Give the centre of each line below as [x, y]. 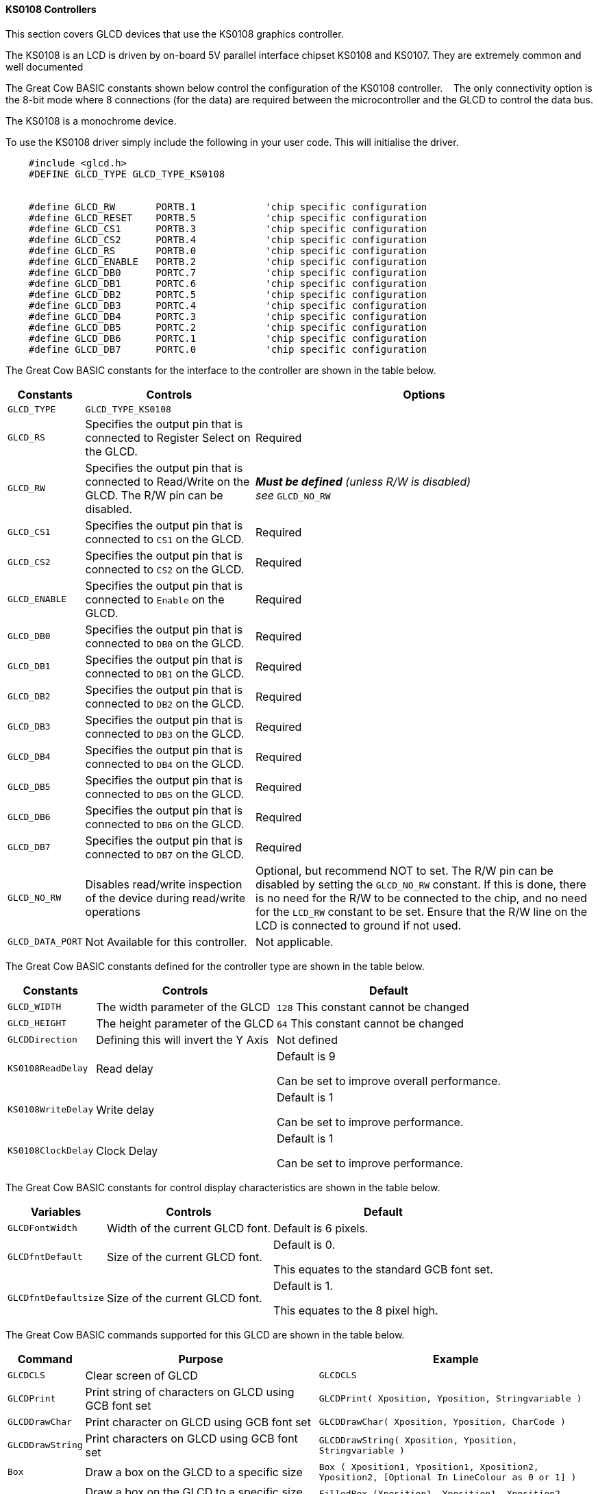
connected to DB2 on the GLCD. [165, 703]
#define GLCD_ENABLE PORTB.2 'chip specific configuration [228, 261]
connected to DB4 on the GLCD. [165, 763]
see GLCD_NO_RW [293, 495]
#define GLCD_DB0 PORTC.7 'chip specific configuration [228, 272]
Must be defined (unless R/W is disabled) [363, 481]
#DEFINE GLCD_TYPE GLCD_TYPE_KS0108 [127, 174]
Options [424, 394]
